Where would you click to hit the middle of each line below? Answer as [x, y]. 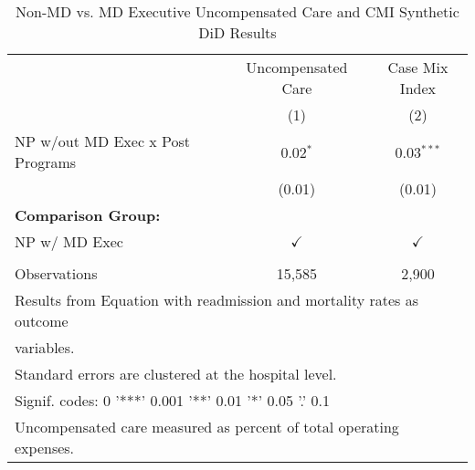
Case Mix [418, 67]
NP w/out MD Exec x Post [103, 141]
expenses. [45, 448]
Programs [46, 162]
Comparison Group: [88, 215]
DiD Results [237, 32]
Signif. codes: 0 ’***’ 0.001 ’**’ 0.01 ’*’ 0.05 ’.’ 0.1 [172, 400]
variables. [45, 347]
